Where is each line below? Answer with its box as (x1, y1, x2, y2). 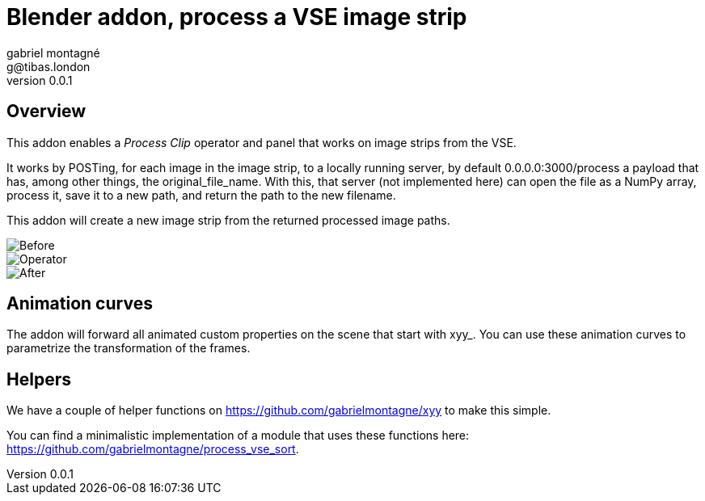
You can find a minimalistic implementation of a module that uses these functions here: (6, 428, 470, 443)
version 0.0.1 (6, 73, 73, 87)
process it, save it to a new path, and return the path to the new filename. (6, 187, 396, 202)
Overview (6, 101, 87, 122)
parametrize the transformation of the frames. (6, 341, 251, 356)
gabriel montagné (6, 45, 100, 60)
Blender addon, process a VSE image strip (6, 3, 467, 31)
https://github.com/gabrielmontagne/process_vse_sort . (6, 442, 299, 457)
